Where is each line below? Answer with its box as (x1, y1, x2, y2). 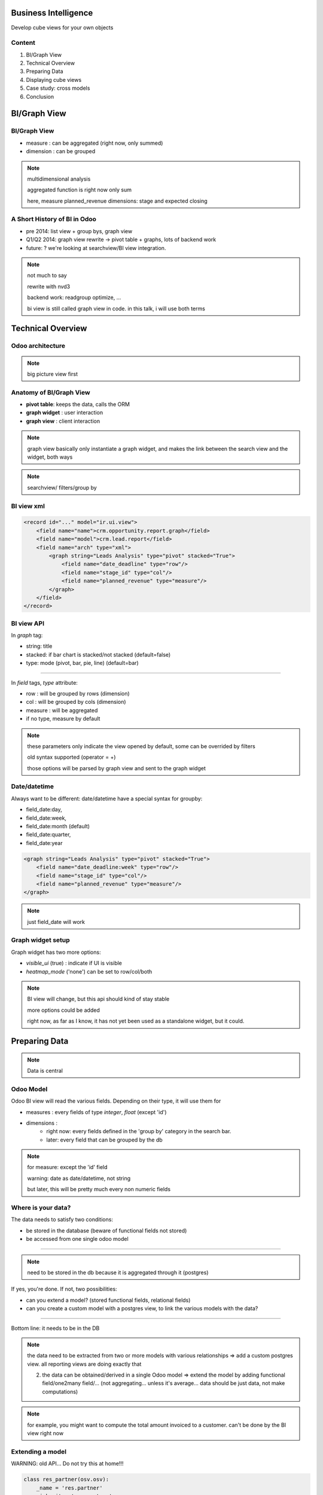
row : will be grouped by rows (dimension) (26, 689, 130, 697)
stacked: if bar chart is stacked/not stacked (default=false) (26, 651, 171, 658)
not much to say (27, 272, 67, 279)
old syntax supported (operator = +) (27, 753, 116, 761)
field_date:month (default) (26, 823, 90, 830)
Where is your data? (11, 1204, 71, 1212)
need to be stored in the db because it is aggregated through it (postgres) (27, 1268, 209, 1276)
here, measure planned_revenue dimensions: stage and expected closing (27, 197, 208, 205)
